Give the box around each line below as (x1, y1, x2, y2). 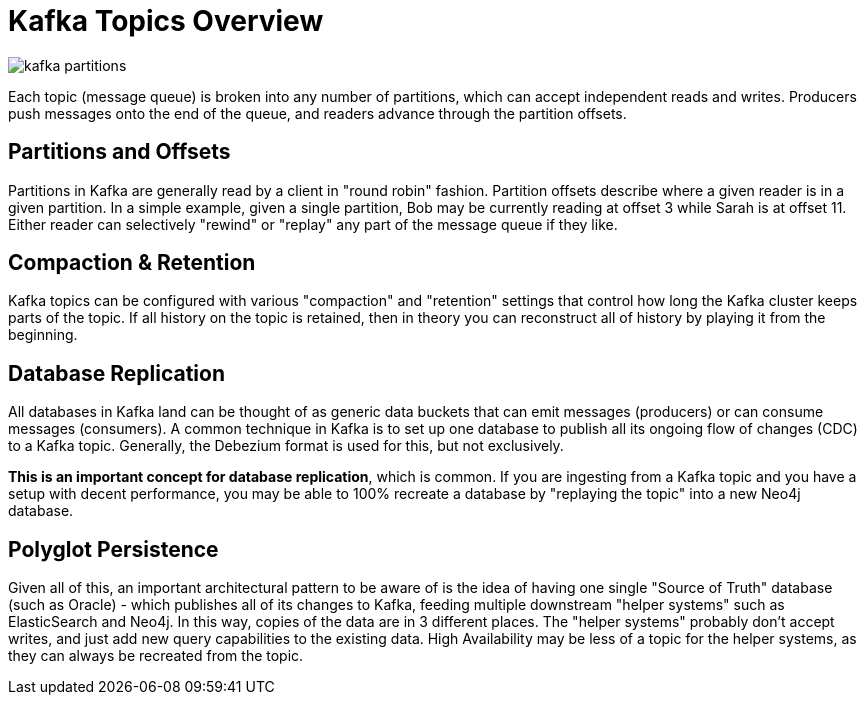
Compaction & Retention (8, 250, 256, 276)
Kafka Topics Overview (8, 4, 324, 38)
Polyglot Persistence (8, 536, 219, 562)
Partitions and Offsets (8, 139, 231, 165)
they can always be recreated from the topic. (8, 647, 304, 665)
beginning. (8, 326, 78, 344)
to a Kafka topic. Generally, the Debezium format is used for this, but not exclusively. (8, 437, 564, 455)
